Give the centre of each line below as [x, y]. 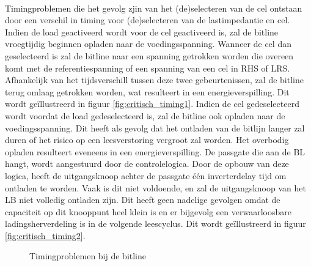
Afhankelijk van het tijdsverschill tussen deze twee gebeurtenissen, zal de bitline [154, 80]
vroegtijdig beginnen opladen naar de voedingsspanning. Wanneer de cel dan [148, 44]
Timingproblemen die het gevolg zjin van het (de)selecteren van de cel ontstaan [154, 8]
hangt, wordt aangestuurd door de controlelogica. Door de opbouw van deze [147, 164]
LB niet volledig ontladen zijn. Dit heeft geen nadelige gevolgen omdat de [143, 200]
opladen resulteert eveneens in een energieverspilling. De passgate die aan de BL [155, 151]
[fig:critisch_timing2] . [45, 235]
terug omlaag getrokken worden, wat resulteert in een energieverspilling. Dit [147, 91]
